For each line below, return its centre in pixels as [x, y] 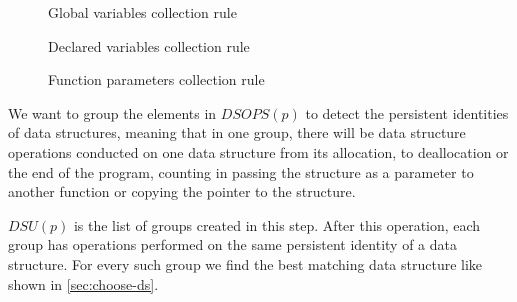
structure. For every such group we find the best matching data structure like [245, 263]
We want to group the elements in [112, 112]
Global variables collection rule [142, 12]
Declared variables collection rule [149, 45]
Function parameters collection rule [156, 79]
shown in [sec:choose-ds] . [83, 283]
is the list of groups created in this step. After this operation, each [277, 224]
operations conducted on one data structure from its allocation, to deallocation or [258, 151]
